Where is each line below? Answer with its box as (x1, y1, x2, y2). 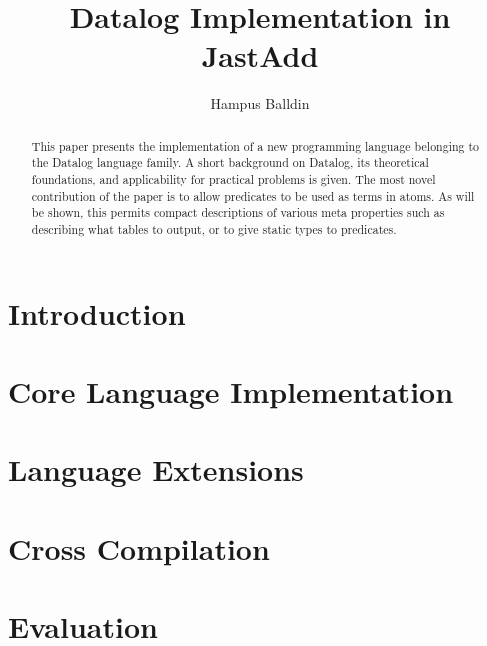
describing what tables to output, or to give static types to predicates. (31, 220, 397, 237)
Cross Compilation (8, 527, 270, 568)
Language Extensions (8, 449, 304, 490)
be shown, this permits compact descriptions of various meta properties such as (31, 204, 445, 221)
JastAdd (201, 35, 319, 76)
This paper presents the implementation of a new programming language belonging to (31, 137, 480, 154)
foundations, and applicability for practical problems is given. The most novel (31, 171, 436, 188)
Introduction (8, 292, 186, 333)
